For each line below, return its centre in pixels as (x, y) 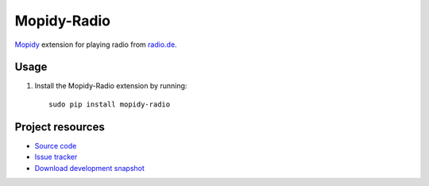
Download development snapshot (89, 168)
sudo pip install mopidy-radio (110, 104)
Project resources (60, 127)
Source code (56, 145)
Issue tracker (56, 157)
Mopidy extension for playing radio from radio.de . (96, 45)
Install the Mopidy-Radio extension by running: (111, 86)
